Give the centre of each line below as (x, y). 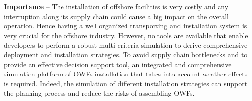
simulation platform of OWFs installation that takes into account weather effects (126, 74)
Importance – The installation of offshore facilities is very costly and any (116, 6)
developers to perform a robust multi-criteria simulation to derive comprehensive (126, 45)
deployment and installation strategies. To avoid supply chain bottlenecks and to (126, 54)
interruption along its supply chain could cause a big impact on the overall (116, 16)
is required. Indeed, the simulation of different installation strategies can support (126, 83)
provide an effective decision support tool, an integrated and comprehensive (118, 64)
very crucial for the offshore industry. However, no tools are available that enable (126, 35)
